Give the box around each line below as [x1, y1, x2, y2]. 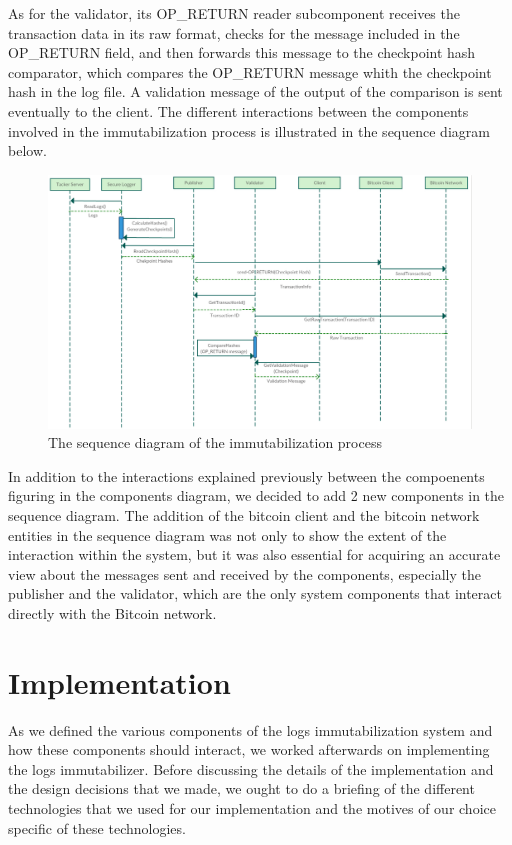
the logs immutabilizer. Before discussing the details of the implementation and [8, 758, 494, 779]
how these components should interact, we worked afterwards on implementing [8, 739, 490, 760]
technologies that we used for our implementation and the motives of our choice [8, 798, 496, 818]
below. [8, 140, 47, 161]
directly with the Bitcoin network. [8, 602, 217, 623]
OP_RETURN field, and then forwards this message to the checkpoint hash [8, 42, 476, 63]
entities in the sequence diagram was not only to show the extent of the [8, 524, 447, 545]
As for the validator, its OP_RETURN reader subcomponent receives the [8, 3, 460, 23]
